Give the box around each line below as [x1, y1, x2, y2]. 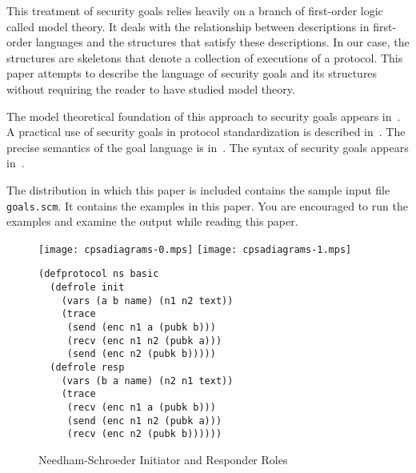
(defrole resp [50, 362, 125, 374]
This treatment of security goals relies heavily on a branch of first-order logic [6, 2, 383, 18]
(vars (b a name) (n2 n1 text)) [61, 375, 234, 387]
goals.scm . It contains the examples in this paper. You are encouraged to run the [6, 197, 408, 214]
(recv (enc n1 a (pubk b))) [66, 402, 216, 413]
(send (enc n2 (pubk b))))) [66, 348, 216, 360]
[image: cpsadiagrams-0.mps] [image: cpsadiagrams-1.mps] [38, 243, 352, 255]
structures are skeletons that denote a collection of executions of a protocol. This [6, 49, 403, 66]
